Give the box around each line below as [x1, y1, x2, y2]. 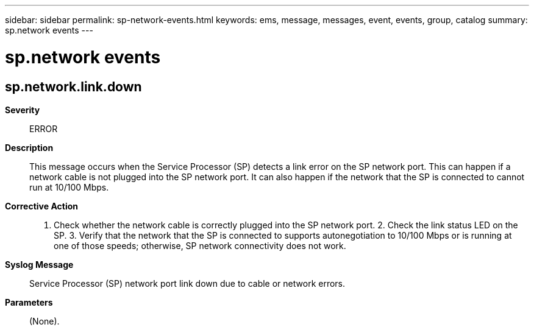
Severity [5, 104, 40, 115]
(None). [29, 315, 60, 326]
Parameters [5, 297, 53, 307]
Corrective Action [5, 200, 78, 211]
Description [5, 142, 54, 153]
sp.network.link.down [5, 79, 142, 94]
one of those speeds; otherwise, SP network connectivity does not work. [54, 240, 346, 251]
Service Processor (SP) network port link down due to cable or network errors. [29, 278, 346, 289]
